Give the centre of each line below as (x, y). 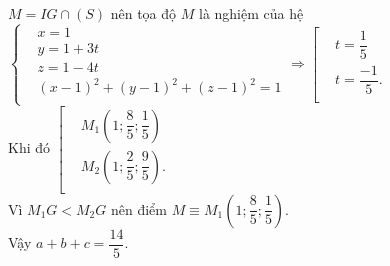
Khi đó (29, 147)
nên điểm (138, 208)
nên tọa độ (143, 13)
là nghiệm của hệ (251, 13)
